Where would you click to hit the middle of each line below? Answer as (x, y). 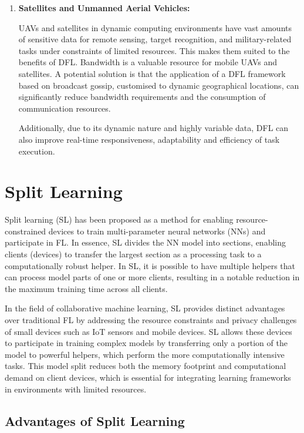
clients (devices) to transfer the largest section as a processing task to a (133, 254)
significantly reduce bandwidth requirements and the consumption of (142, 97)
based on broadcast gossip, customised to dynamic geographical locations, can (159, 85)
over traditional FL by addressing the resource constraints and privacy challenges (151, 320)
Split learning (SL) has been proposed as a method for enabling (119, 219)
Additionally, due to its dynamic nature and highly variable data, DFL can (153, 128)
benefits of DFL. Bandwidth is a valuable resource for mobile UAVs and (148, 62)
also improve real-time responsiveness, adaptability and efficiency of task (149, 139)
